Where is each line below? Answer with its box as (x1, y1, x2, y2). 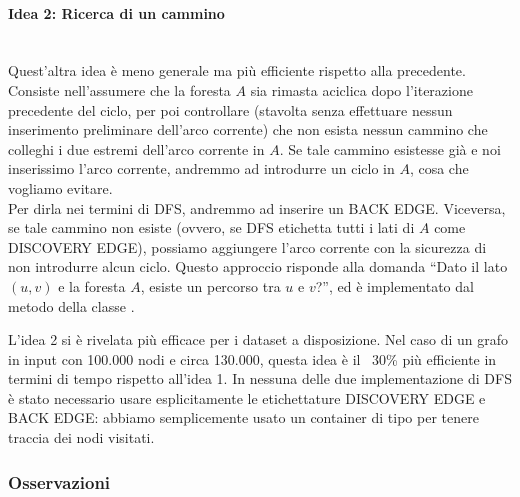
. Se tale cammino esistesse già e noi (279, 138, 501, 159)
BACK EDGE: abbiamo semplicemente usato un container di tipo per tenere (8, 407, 479, 428)
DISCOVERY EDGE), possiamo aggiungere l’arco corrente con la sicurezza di (8, 236, 487, 257)
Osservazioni (8, 469, 111, 494)
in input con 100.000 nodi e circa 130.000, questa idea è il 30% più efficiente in (8, 348, 497, 369)
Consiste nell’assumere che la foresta (8, 79, 231, 100)
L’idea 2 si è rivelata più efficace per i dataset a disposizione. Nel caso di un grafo (8, 329, 508, 350)
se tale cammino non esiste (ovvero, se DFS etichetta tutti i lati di (8, 217, 415, 238)
